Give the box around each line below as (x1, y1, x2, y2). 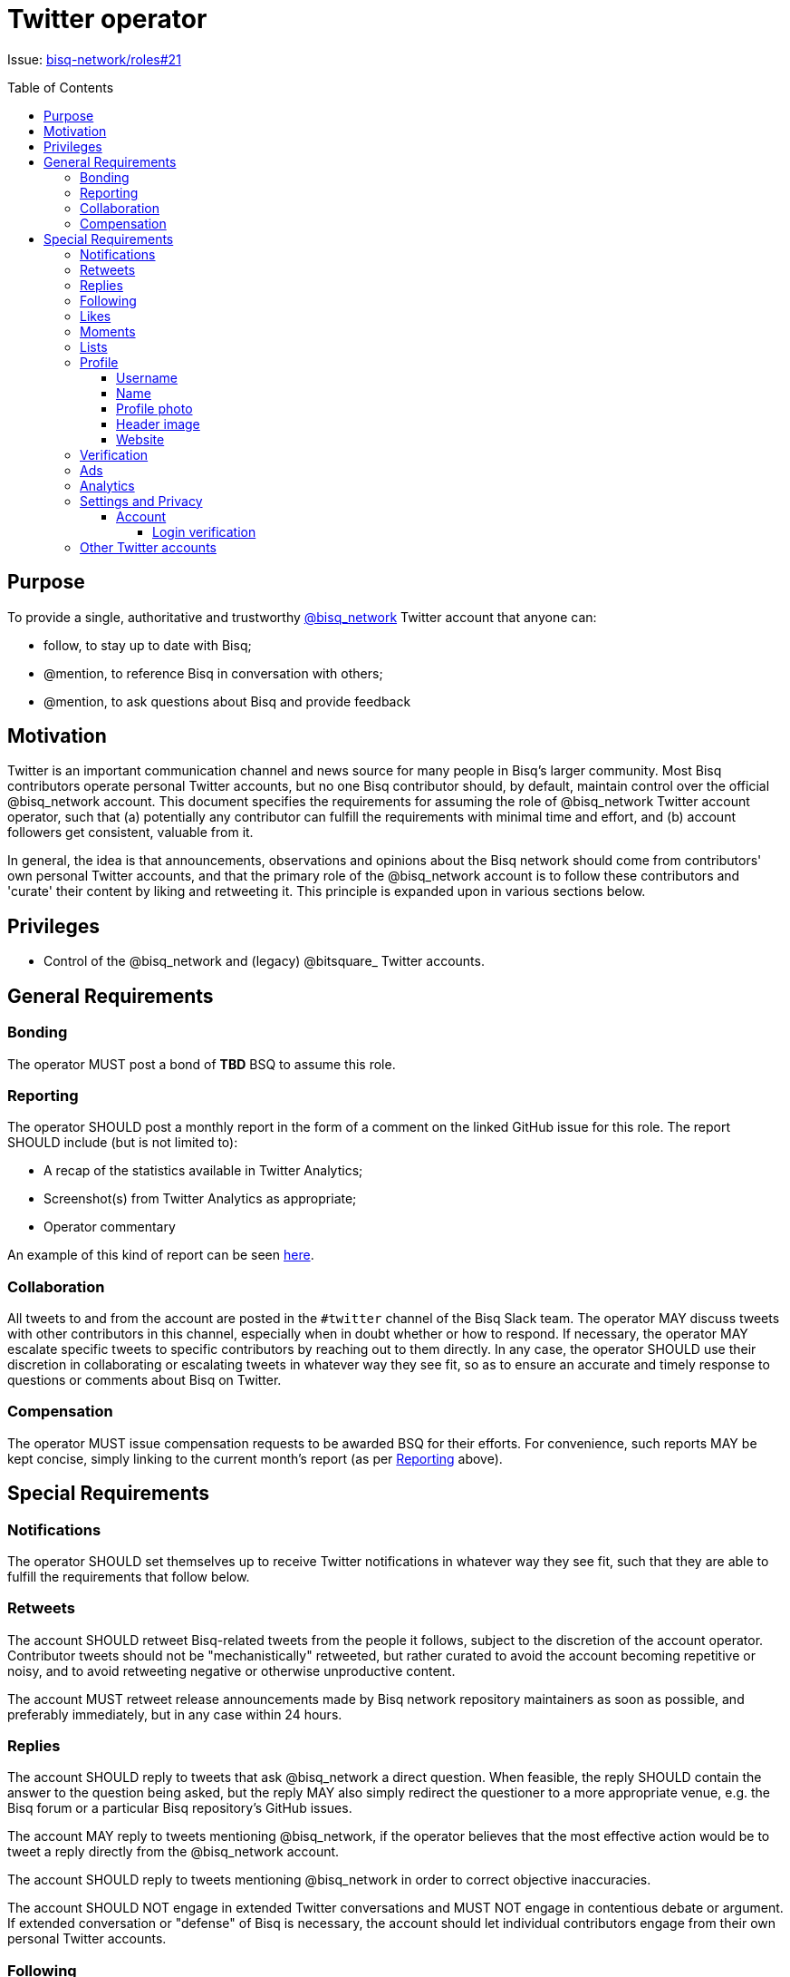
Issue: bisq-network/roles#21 (7, 51, 181, 67)
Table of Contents (7, 79, 114, 95)
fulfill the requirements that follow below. (7, 1568, 250, 1584)
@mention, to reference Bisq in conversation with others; (43, 665, 383, 681)
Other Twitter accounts (80, 539, 217, 555)
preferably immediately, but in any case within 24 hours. (7, 1706, 342, 1722)
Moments (80, 323, 136, 339)
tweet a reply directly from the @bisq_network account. (7, 1844, 340, 1860)
